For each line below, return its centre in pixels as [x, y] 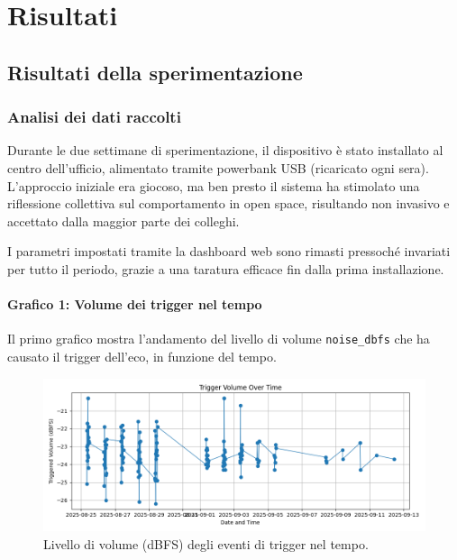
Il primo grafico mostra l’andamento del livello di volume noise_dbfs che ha [219, 339]
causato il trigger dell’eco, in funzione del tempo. [142, 356]
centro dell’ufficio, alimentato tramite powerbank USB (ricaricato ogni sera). [218, 167]
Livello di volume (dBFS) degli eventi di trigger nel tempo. [206, 543]
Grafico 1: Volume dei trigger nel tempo [135, 304]
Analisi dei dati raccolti [94, 117]
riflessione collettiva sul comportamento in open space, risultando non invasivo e [228, 203]
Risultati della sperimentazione [155, 72]
